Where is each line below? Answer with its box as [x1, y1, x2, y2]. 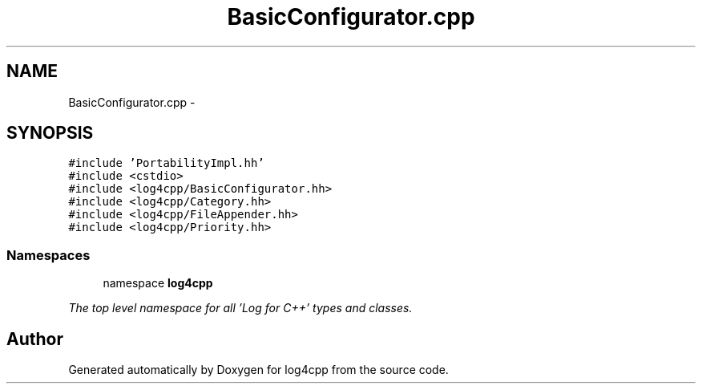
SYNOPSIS [6, 123, 94, 144]
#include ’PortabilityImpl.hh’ [68, 156, 264, 170]
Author [6, 328, 63, 349]
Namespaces [6, 246, 91, 263]
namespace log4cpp [103, 276, 213, 290]
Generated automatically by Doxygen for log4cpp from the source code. [68, 363, 449, 377]
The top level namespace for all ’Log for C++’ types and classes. [68, 301, 413, 315]
